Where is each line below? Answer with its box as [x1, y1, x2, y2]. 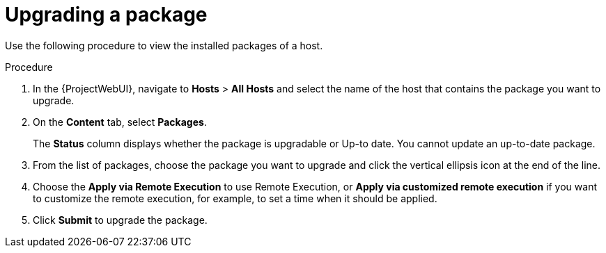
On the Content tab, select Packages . [33, 115, 207, 128]
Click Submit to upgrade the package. [33, 213, 208, 226]
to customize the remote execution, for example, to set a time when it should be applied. [33, 192, 437, 204]
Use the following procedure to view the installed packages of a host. [5, 39, 323, 51]
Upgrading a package [5, 3, 208, 26]
